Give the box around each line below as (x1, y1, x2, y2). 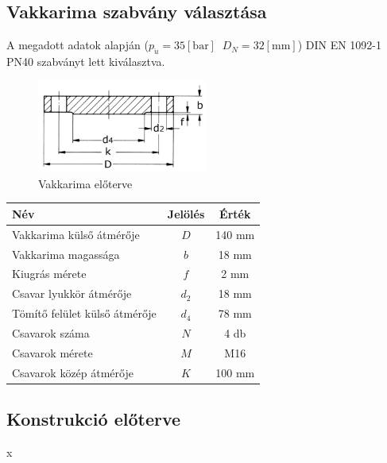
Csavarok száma (12, 324, 90, 341)
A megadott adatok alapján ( (6, 37, 149, 53)
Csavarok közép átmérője (12, 364, 134, 380)
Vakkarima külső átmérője (12, 226, 140, 242)
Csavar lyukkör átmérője (12, 285, 132, 302)
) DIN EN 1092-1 (297, 37, 382, 53)
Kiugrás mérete (12, 265, 87, 282)
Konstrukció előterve (6, 407, 181, 431)
